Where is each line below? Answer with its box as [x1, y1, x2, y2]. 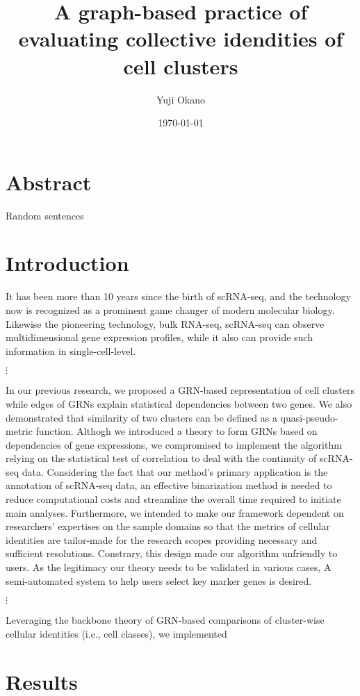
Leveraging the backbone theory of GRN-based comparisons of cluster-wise [6, 613, 325, 627]
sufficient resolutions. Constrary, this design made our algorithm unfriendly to [6, 546, 338, 561]
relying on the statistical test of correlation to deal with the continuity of [6, 451, 317, 465]
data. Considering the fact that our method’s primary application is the [22, 464, 328, 479]
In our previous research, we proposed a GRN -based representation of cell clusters [6, 383, 355, 397]
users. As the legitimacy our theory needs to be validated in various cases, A [6, 560, 332, 574]
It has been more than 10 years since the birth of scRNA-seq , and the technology [6, 289, 351, 304]
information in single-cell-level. [6, 343, 136, 358]
